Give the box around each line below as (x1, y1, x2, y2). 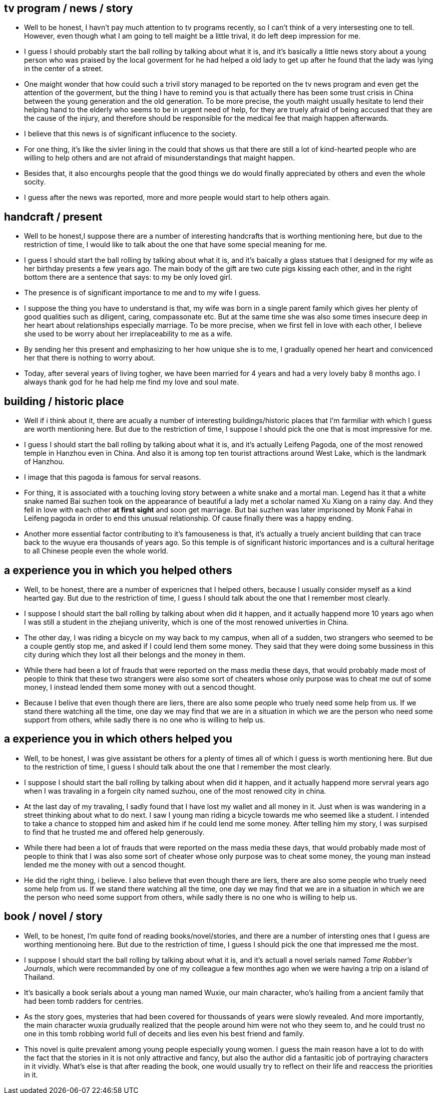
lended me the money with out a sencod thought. (24, 860, 186, 869)
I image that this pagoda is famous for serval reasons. (24, 473, 201, 482)
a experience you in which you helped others (4, 564, 232, 577)
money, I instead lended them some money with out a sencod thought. (24, 682, 256, 691)
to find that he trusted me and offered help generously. (24, 827, 205, 836)
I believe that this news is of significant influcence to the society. (24, 129, 237, 138)
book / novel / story (4, 910, 103, 923)
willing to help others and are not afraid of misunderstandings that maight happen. (24, 153, 295, 162)
